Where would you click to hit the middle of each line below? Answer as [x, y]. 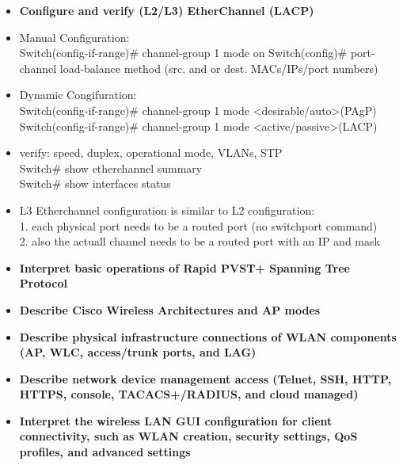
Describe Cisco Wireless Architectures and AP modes [170, 309]
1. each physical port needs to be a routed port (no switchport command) [198, 225]
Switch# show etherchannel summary [111, 168]
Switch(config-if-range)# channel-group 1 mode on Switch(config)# [183, 53]
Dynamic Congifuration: [78, 95]
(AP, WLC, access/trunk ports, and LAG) [138, 352]
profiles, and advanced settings [105, 452]
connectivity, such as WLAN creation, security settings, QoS [188, 436]
